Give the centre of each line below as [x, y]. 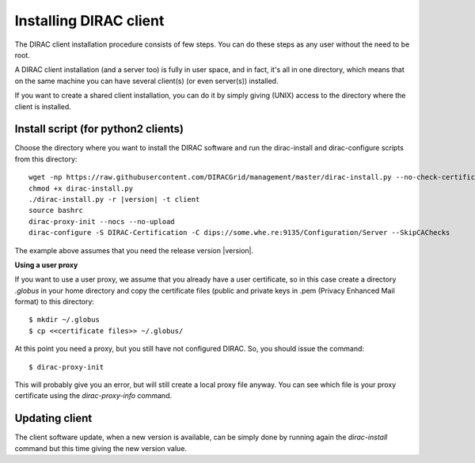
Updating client [53, 418]
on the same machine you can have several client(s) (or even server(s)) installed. [146, 81]
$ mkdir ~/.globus [65, 320]
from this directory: [46, 159]
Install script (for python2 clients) [99, 129]
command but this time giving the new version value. [101, 448]
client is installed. [43, 106]
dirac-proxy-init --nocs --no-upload [102, 221]
